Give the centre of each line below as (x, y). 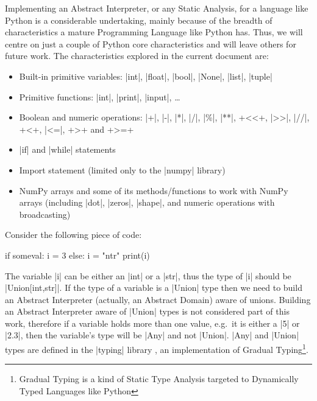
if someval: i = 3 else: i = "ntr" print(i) (77, 255)
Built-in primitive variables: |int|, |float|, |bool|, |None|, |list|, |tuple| (146, 76)
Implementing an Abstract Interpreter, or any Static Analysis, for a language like (157, 8)
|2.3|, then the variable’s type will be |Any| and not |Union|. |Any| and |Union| (152, 335)
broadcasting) (45, 214)
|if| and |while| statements (67, 149)
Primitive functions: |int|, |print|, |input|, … (100, 96)
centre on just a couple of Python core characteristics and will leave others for (151, 44)
